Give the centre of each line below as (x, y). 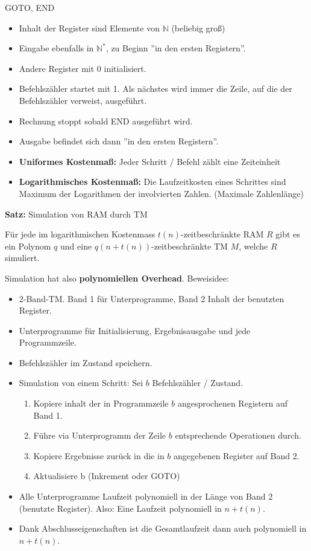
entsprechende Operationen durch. (238, 435)
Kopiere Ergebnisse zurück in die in (99, 455)
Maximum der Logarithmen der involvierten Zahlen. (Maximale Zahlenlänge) (161, 193)
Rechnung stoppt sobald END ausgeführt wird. (106, 121)
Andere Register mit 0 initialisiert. (83, 68)
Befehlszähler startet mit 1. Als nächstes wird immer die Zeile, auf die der (155, 89)
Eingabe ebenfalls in (56, 48)
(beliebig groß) (198, 27)
